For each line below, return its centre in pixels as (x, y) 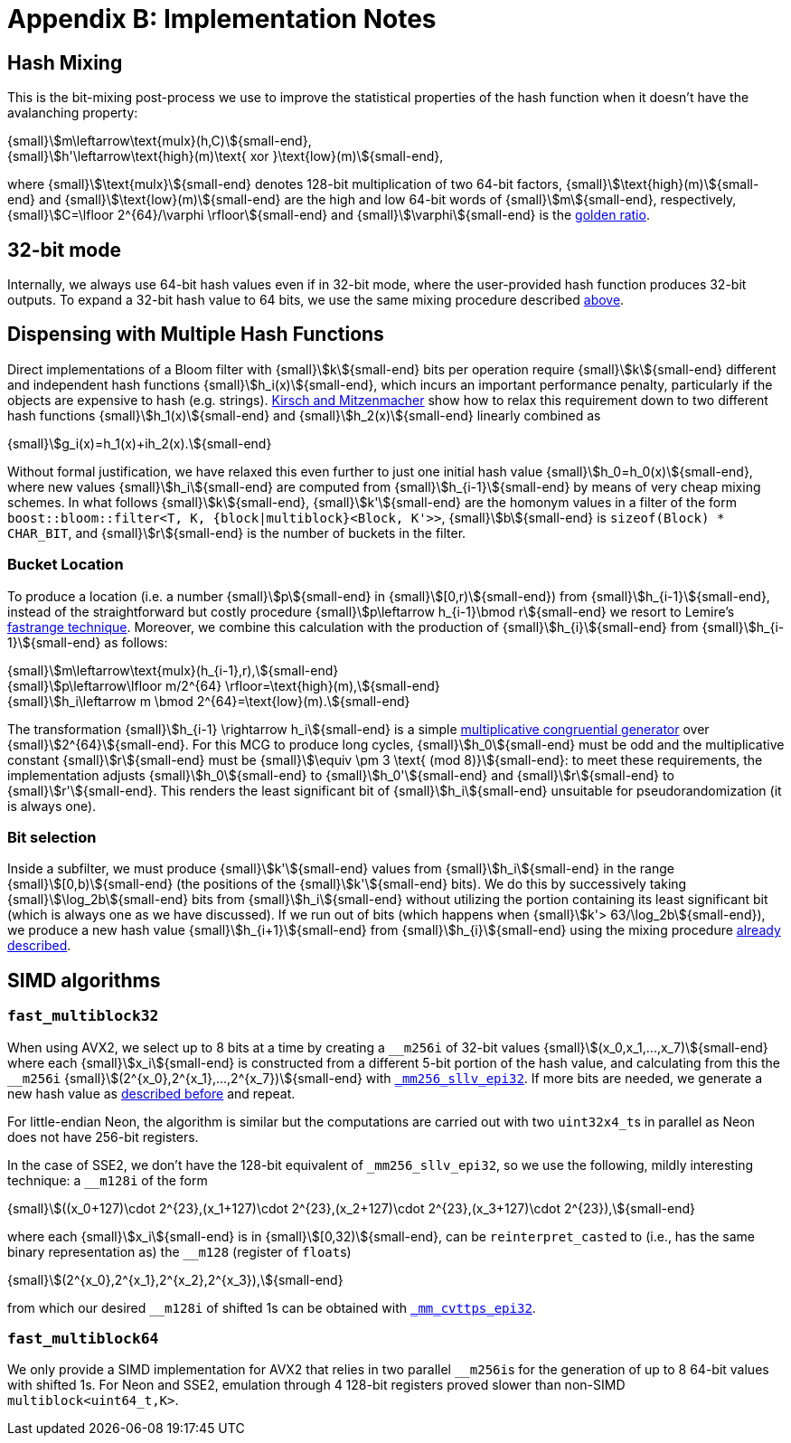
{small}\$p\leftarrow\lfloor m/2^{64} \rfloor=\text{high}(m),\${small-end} (224, 685)
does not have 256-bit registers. (103, 1136)
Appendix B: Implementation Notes (222, 19)
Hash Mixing (65, 62)
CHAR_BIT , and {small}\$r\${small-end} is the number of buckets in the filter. (237, 533)
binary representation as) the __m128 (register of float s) (179, 1251)
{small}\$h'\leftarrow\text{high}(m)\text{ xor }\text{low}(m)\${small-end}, (226, 156)
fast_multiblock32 (83, 1016)
